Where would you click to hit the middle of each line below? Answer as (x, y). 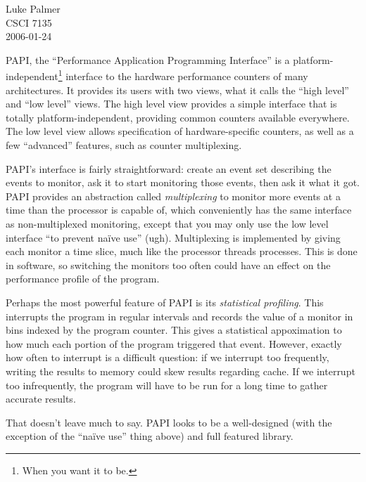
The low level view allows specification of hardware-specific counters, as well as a (180, 131)
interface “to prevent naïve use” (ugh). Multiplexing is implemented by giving (173, 237)
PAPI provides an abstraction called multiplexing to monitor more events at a (173, 196)
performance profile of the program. (83, 279)
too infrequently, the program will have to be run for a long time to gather (167, 385)
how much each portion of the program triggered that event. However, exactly (174, 343)
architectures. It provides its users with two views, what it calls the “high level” (177, 90)
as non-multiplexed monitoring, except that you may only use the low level (167, 223)
